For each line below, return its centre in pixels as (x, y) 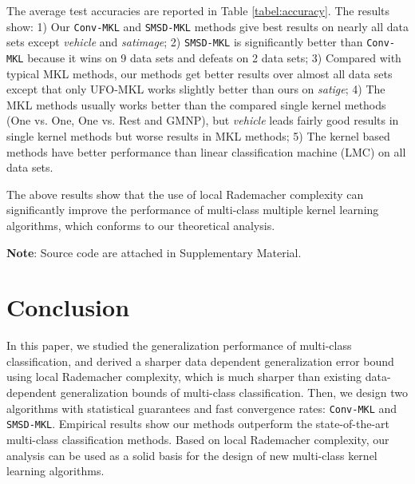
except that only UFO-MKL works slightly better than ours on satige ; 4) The (196, 89)
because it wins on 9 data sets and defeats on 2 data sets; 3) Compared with (214, 57)
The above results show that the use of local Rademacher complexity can (185, 194)
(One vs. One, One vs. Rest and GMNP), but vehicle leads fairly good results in (203, 120)
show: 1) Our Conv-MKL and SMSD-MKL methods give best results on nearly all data (207, 26)
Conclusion (68, 307)
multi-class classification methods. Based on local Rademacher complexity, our (198, 439)
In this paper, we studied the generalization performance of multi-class (179, 345)
